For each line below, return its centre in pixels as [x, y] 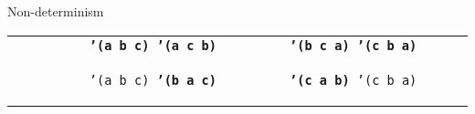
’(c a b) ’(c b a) [354, 80]
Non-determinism [56, 11]
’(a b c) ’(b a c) [153, 80]
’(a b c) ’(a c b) [153, 45]
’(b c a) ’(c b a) [354, 45]
